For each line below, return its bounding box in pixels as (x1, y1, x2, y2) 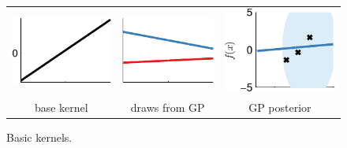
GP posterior (248, 98, 312, 115)
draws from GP (130, 98, 205, 115)
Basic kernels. (6, 129, 73, 146)
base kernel (34, 98, 88, 115)
